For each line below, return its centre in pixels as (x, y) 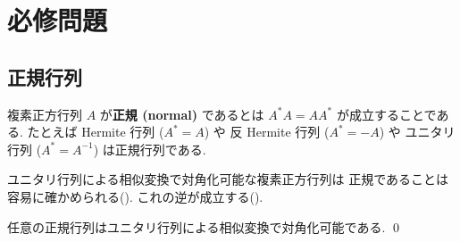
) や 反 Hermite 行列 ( (267, 132)
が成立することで (386, 114)
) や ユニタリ (417, 132)
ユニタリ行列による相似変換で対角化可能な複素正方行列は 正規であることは (228, 179)
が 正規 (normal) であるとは (182, 114)
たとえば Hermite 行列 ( (96, 132)
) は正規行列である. (150, 149)
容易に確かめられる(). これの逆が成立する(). (135, 196)
